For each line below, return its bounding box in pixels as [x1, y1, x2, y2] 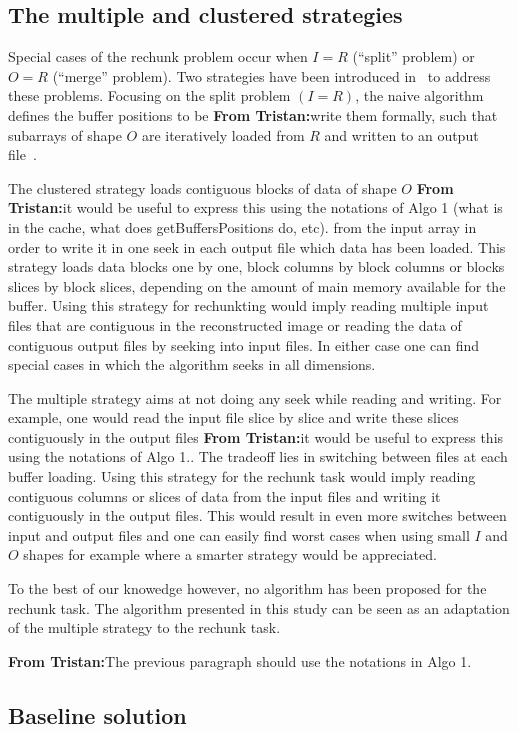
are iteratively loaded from [141, 124, 305, 145]
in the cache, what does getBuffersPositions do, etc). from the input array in [8, 216, 477, 237]
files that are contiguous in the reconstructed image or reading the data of [8, 314, 462, 335]
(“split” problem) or [352, 46, 475, 67]
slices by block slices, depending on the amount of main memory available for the [8, 275, 506, 296]
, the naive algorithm [355, 85, 484, 106]
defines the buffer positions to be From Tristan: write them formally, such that [8, 104, 498, 125]
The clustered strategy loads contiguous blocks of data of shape [8, 177, 397, 198]
